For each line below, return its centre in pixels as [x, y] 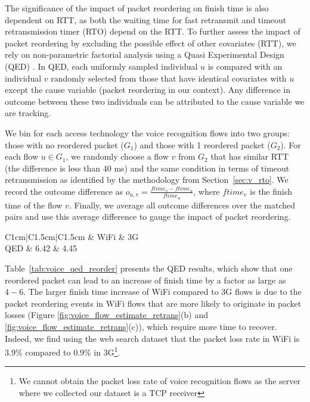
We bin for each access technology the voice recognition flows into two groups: [147, 133]
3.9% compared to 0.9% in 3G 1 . [63, 351]
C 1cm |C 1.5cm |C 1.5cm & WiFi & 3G [72, 236]
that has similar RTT [250, 156]
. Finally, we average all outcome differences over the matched [182, 205]
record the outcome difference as [64, 191]
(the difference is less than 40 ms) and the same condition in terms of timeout [147, 168]
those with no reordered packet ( [64, 144]
